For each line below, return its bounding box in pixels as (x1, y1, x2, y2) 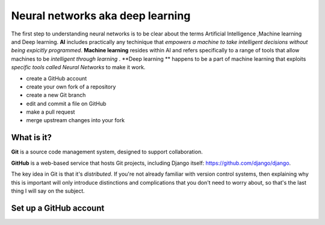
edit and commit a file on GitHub (26, 100, 107, 107)
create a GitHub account (26, 75, 87, 82)
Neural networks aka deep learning (11, 9, 191, 22)
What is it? (11, 132, 52, 143)
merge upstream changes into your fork (26, 117, 125, 124)
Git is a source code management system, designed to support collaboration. (11, 148, 203, 156)
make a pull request (26, 108, 75, 116)
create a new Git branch (26, 91, 86, 99)
